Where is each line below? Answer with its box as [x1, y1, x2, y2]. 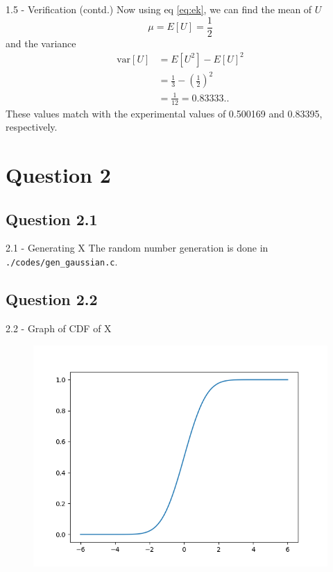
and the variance [6, 35, 76, 50]
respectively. [6, 120, 58, 134]
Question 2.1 [6, 208, 98, 229]
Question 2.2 [6, 288, 98, 310]
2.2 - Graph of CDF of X [6, 320, 112, 335]
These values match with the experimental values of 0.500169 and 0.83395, [6, 106, 323, 120]
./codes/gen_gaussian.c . [6, 254, 118, 269]
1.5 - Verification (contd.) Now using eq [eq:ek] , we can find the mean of [6, 2, 312, 16]
